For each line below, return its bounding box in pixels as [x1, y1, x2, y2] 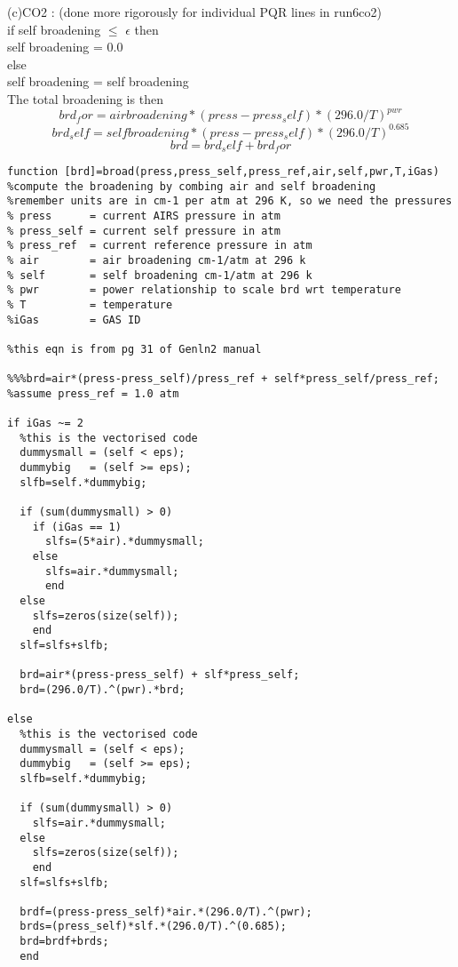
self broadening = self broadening [7, 72, 189, 91]
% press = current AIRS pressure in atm [7, 209, 280, 222]
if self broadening [7, 20, 101, 38]
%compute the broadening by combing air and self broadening [7, 180, 376, 193]
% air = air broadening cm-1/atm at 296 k [7, 253, 306, 267]
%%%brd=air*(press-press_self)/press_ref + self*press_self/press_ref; [7, 372, 439, 386]
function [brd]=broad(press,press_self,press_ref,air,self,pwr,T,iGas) [7, 165, 439, 179]
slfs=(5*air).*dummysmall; [44, 535, 204, 548]
